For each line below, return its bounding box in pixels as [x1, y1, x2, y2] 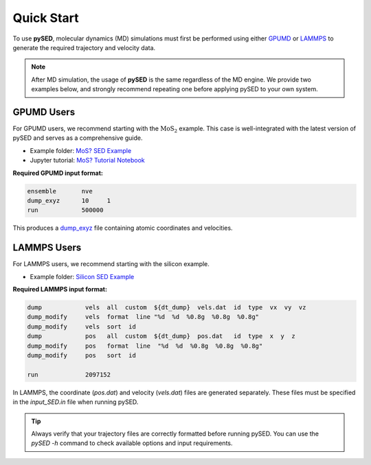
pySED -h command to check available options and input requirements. [31, 439, 233, 447]
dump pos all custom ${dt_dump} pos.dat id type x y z [27, 333, 295, 340]
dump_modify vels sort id [27, 322, 137, 331]
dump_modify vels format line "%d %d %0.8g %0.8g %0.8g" [27, 313, 260, 321]
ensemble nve [27, 187, 93, 195]
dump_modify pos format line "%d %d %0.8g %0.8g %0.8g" [27, 342, 263, 350]
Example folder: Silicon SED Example [30, 272, 135, 281]
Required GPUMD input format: [12, 169, 103, 177]
